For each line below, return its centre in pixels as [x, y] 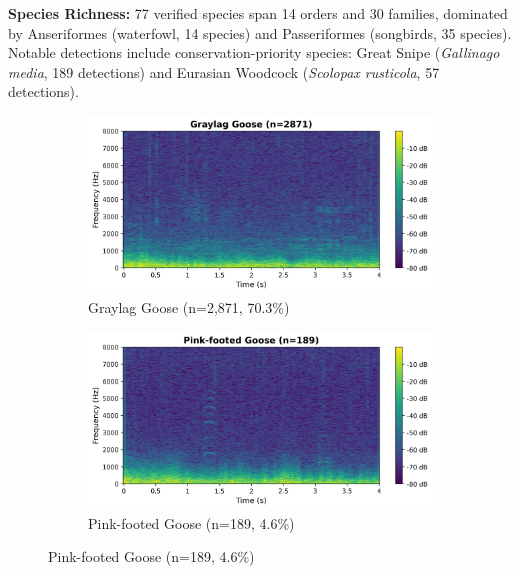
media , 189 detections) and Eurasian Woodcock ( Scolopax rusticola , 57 [224, 71]
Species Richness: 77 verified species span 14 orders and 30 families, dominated [258, 13]
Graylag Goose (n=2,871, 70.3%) [189, 306]
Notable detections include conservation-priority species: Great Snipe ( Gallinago [254, 52]
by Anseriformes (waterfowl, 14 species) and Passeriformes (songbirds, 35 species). [260, 32]
